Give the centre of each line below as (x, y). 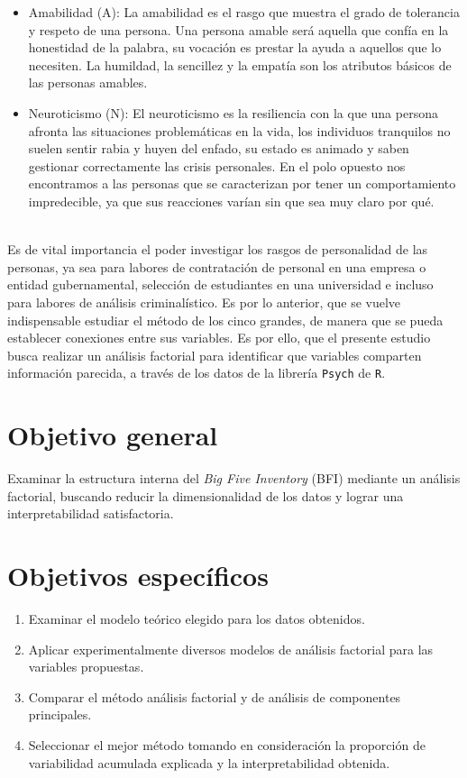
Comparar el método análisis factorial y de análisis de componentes (215, 696)
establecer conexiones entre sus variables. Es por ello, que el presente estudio (219, 338)
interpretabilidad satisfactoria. (91, 513)
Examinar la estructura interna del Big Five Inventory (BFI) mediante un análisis (234, 478)
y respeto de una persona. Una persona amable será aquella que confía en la (238, 29)
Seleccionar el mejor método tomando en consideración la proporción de (227, 744)
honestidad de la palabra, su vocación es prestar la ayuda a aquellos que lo (235, 47)
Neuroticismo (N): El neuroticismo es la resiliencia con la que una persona (233, 112)
